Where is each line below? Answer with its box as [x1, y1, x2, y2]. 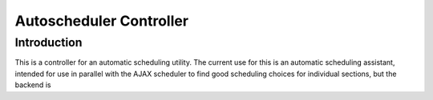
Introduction [14, 35, 83, 50]
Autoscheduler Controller [14, 12, 188, 30]
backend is [14, 80, 51, 90]
